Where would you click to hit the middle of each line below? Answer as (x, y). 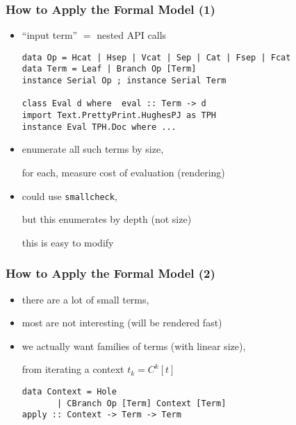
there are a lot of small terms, (85, 299)
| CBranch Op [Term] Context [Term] (141, 403)
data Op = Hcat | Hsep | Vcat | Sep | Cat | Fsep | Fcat (156, 57)
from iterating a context (73, 369)
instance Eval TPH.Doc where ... (99, 127)
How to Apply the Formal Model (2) (110, 273)
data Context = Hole (69, 392)
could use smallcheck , (69, 195)
